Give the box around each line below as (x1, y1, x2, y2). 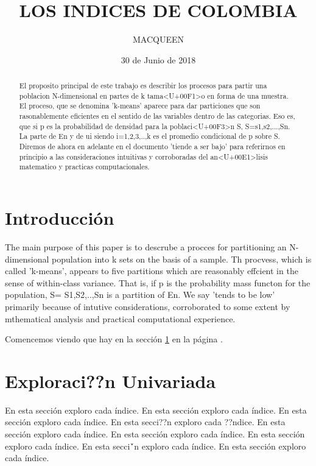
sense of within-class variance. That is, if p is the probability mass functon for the (5, 276, 311, 289)
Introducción (5, 205, 114, 230)
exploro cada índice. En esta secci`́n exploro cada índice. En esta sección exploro (5, 439, 306, 452)
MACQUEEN (132, 33, 184, 46)
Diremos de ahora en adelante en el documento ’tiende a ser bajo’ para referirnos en (19, 141, 286, 152)
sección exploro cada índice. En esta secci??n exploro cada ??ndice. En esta (5, 415, 286, 428)
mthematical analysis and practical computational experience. (5, 312, 236, 325)
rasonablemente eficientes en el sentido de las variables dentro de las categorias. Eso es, (19, 111, 295, 121)
